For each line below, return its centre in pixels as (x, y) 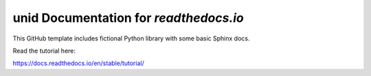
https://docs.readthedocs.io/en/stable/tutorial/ (78, 63)
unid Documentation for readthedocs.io (128, 18)
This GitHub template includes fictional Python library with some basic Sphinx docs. (131, 38)
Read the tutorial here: (44, 51)
